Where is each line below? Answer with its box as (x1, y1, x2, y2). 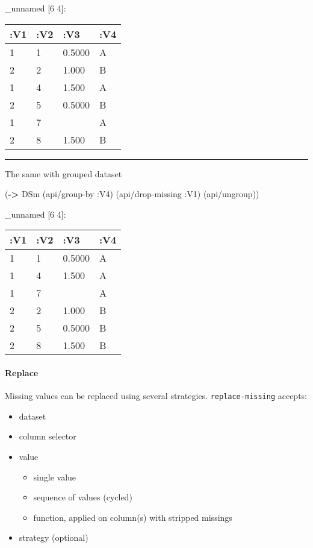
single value (33, 470, 76, 483)
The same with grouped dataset (5, 167, 122, 180)
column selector (19, 430, 76, 442)
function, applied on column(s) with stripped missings (33, 511, 232, 523)
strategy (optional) (19, 531, 88, 544)
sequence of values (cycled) (33, 491, 132, 503)
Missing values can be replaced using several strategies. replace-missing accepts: (5, 389, 308, 402)
